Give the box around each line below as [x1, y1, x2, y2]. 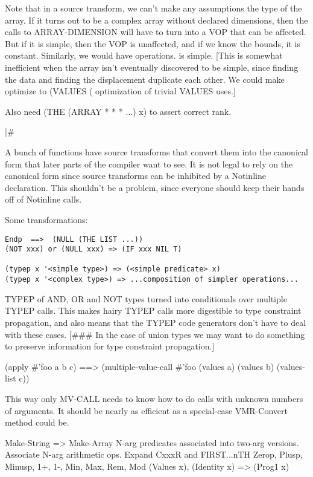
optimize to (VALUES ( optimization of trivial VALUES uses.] [5, 85, 236, 97]
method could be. [5, 416, 69, 429]
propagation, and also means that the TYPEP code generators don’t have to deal [5, 316, 306, 328]
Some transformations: [5, 213, 88, 226]
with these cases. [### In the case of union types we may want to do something [5, 328, 305, 340]
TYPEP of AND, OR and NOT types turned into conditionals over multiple [5, 292, 287, 305]
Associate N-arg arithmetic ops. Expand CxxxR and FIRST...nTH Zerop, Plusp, [5, 448, 303, 461]
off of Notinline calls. [5, 193, 82, 206]
